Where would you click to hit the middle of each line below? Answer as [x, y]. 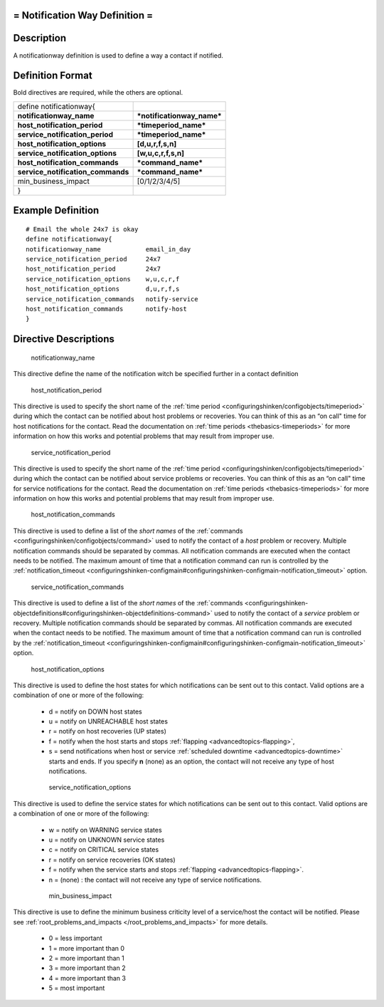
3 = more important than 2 [87, 968]
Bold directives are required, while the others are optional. [98, 93]
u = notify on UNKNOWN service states [107, 840]
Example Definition [56, 210]
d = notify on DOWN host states [95, 711]
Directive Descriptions [64, 339]
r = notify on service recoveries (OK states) [112, 860]
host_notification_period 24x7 [94, 269]
